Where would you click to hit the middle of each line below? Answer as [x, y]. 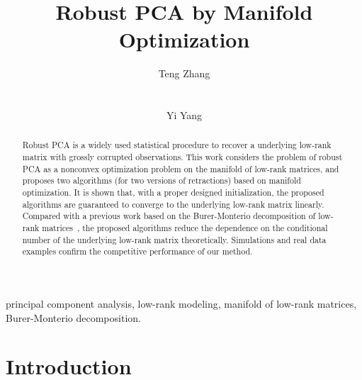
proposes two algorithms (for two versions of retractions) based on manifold [162, 180]
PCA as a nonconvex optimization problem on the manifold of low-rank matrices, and [181, 168]
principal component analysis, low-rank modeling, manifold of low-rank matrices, [181, 304]
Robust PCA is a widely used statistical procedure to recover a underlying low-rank [177, 145]
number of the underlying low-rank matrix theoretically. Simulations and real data [174, 239]
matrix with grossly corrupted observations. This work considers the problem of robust [182, 157]
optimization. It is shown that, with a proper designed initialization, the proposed [173, 192]
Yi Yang [184, 115]
